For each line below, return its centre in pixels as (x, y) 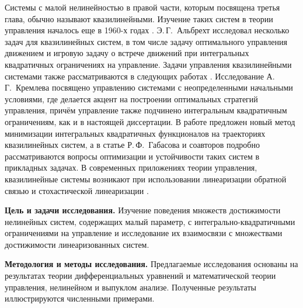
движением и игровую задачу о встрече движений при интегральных (127, 53)
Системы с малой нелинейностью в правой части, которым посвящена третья (142, 7)
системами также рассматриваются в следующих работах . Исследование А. (140, 76)
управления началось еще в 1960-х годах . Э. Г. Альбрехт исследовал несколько (147, 30)
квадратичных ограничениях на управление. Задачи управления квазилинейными (148, 64)
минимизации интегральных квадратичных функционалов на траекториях (135, 133)
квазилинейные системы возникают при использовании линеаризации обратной (146, 179)
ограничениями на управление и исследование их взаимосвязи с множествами (144, 233)
